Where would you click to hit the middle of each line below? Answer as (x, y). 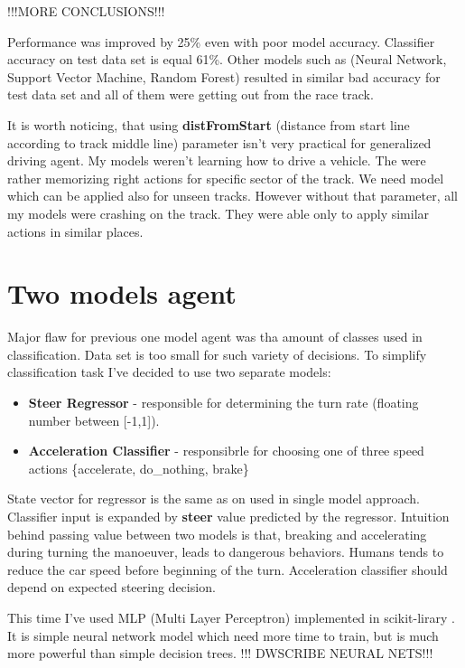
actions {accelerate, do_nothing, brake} (139, 468)
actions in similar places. (75, 231)
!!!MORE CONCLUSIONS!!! (86, 11)
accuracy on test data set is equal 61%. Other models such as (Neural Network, (227, 59)
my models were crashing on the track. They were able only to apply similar (219, 213)
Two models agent (122, 293)
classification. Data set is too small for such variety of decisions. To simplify (217, 354)
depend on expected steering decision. (112, 587)
